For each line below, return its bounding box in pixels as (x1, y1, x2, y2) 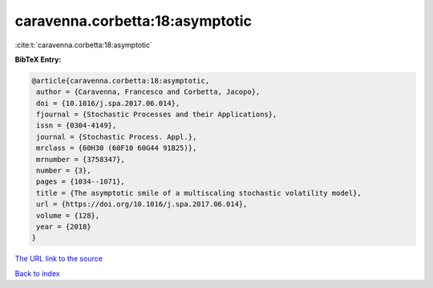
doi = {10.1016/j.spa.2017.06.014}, (36, 99, 180, 107)
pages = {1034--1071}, (36, 177, 126, 186)
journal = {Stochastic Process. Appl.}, (36, 132, 197, 141)
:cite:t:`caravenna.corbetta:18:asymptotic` (14, 40, 152, 50)
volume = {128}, (36, 211, 100, 220)
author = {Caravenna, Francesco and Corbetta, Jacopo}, (36, 87, 261, 96)
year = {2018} (36, 222, 91, 231)
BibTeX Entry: (14, 55, 62, 64)
